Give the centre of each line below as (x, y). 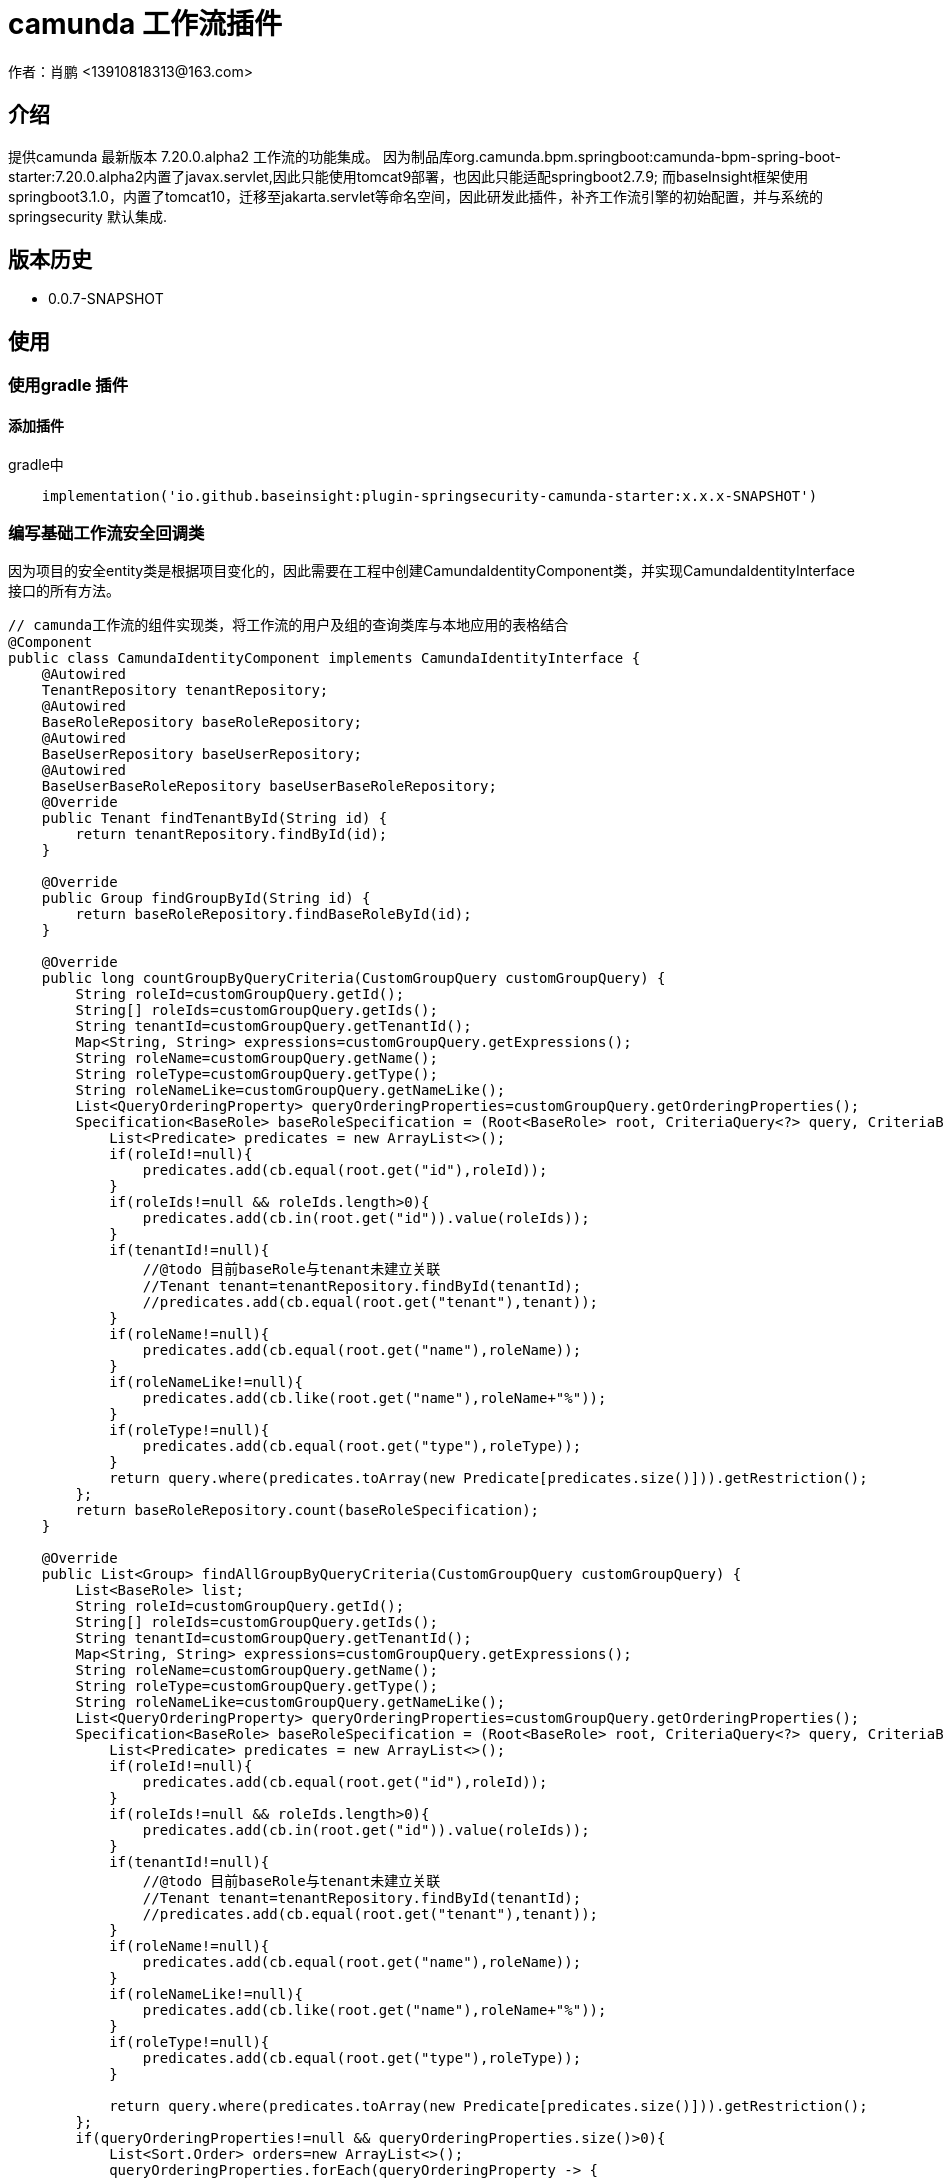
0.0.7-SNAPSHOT (106, 299)
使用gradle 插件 (68, 385)
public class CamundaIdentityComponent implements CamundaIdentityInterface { (324, 658)
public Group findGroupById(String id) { (206, 898)
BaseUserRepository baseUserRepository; (202, 754)
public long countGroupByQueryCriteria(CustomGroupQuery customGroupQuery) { (353, 978)
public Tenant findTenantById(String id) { (214, 818)
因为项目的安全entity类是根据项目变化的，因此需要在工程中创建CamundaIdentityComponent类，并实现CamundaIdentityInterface (432, 571)
